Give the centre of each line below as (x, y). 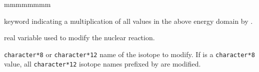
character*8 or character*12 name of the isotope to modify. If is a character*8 (129, 54)
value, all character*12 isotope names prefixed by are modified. (102, 64)
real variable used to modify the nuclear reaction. (79, 37)
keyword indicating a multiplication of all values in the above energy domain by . (128, 21)
